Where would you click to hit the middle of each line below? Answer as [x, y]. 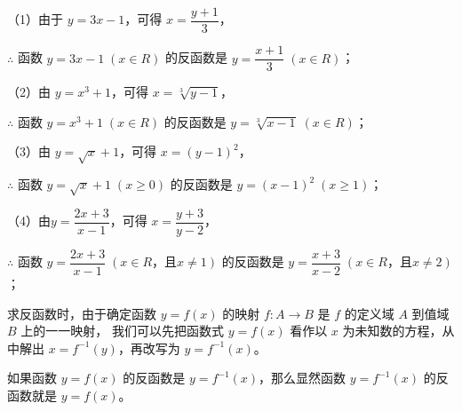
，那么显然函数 [303, 378]
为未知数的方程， [392, 331]
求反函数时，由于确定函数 [82, 313]
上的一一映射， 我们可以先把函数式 [122, 331]
